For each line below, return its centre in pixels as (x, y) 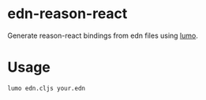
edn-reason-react (67, 14)
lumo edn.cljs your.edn (47, 88)
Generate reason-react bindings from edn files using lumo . (103, 35)
